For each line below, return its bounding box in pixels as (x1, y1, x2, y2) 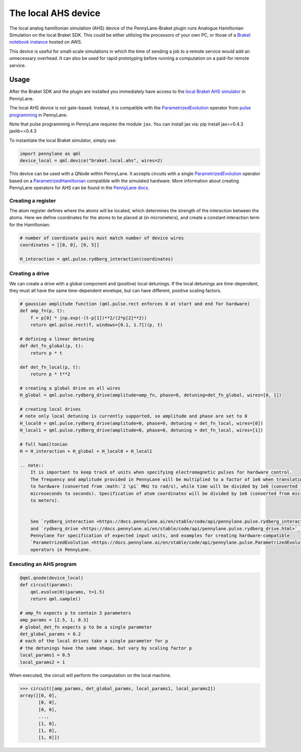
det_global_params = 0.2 (20, 631, 81, 637)
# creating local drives (20, 406, 81, 412)
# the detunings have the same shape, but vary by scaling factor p (20, 645, 192, 651)
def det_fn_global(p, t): (20, 343, 84, 349)
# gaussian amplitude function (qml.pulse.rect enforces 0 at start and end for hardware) (20, 301, 250, 307)
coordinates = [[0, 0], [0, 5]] (20, 242, 100, 248)
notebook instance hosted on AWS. (9, 39, 82, 45)
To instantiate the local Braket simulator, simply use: (9, 137, 117, 143)
